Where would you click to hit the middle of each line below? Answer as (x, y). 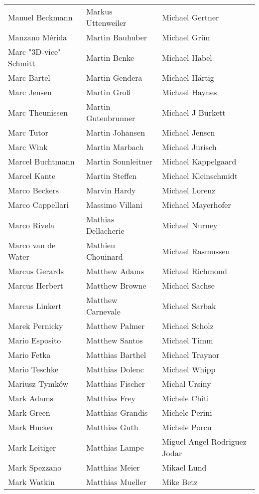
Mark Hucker (31, 427)
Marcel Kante (32, 176)
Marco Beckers (34, 190)
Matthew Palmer (115, 326)
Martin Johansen (116, 132)
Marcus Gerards (36, 271)
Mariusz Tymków (38, 384)
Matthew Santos (114, 340)
